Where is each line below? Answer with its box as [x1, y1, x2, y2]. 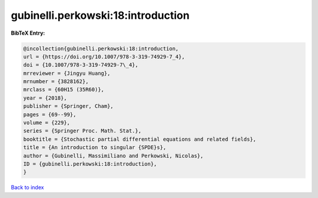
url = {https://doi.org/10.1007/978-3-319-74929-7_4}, [23, 53, 185, 60]
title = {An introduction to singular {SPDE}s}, [23, 144, 167, 151]
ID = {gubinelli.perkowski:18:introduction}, [23, 161, 157, 167]
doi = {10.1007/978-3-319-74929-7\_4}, [23, 62, 138, 68]
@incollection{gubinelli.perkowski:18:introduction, [23, 45, 179, 52]
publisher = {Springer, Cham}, [23, 103, 114, 110]
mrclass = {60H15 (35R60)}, [23, 86, 104, 93]
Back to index [11, 184, 44, 191]
